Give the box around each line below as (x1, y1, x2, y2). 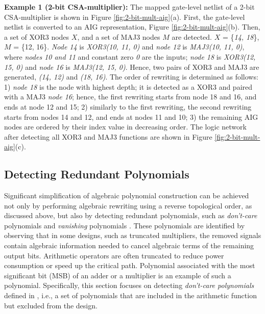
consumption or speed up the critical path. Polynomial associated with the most (4, 260, 255, 271)
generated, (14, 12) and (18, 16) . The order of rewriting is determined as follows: (4, 71, 258, 82)
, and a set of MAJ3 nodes (77, 31, 160, 42)
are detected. (172, 31, 212, 42)
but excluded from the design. (4, 300, 98, 310)
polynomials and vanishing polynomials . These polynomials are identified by (4, 220, 245, 230)
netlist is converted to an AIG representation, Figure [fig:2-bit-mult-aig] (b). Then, (4, 21, 260, 32)
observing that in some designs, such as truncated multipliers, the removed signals (4, 230, 261, 241)
